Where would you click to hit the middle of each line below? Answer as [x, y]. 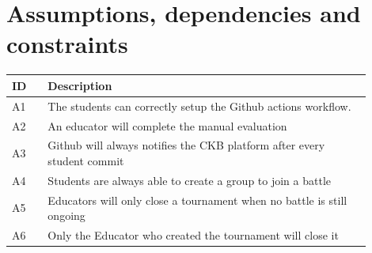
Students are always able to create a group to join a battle [190, 180]
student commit [86, 160]
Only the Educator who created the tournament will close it [193, 235]
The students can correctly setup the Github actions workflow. [199, 106]
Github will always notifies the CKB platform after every [186, 145]
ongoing [66, 215]
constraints [67, 44]
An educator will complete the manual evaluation [167, 125]
